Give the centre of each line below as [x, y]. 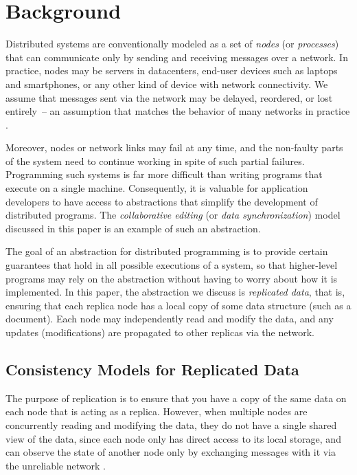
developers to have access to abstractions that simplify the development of [162, 201]
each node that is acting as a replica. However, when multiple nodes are [157, 411]
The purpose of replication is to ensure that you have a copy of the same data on [176, 398]
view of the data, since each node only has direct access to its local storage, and [173, 438]
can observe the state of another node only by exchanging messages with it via [171, 452]
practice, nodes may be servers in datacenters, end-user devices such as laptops [172, 70]
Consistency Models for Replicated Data [152, 369]
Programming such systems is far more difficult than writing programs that [164, 174]
